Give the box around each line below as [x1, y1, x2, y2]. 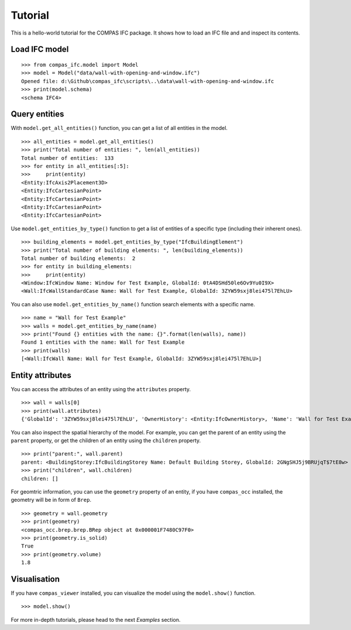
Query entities [11, 109, 64, 119]
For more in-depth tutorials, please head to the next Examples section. [11, 616, 181, 623]
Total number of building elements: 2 [21, 255, 136, 262]
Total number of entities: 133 [21, 155, 114, 161]
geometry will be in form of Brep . [11, 497, 92, 504]
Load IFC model [11, 44, 69, 54]
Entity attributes [11, 371, 71, 380]
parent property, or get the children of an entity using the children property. [11, 437, 201, 444]
